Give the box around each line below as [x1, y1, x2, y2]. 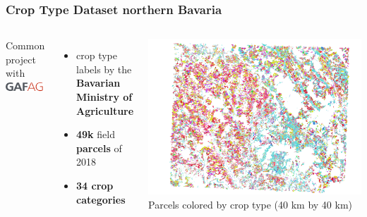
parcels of [76, 140, 122, 155]
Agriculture [76, 103, 134, 118]
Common [6, 38, 45, 53]
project [6, 51, 36, 66]
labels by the [76, 61, 132, 76]
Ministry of [76, 89, 133, 104]
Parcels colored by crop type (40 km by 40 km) [148, 197, 353, 211]
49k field [76, 127, 115, 142]
